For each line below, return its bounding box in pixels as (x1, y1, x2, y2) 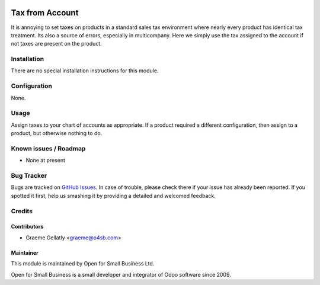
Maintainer (11, 249, 39, 256)
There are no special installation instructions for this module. (11, 67, 159, 74)
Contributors (11, 223, 44, 230)
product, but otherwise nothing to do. (11, 130, 103, 137)
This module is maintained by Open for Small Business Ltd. (11, 260, 155, 267)
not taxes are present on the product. (11, 40, 102, 47)
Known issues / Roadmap (11, 144, 86, 152)
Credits (11, 207, 33, 215)
